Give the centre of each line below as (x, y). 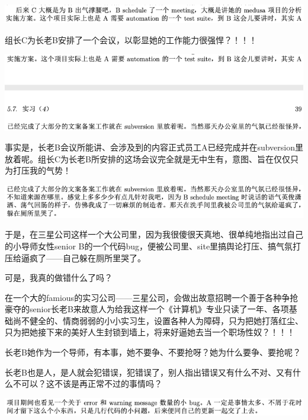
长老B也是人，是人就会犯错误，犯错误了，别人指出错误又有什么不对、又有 (149, 372)
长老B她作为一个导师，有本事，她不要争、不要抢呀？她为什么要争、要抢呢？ (153, 352)
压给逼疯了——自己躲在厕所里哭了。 (75, 257)
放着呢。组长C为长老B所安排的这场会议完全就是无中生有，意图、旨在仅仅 (148, 158)
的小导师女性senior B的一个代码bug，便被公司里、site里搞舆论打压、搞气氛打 (153, 246)
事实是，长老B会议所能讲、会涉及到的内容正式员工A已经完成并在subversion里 (154, 147)
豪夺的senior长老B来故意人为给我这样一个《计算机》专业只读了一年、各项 (147, 309)
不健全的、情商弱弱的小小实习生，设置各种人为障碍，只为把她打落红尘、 (162, 320)
